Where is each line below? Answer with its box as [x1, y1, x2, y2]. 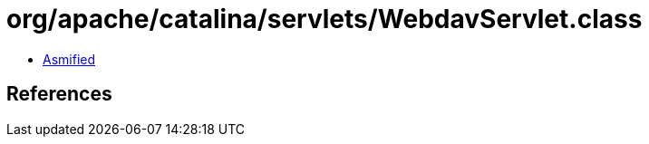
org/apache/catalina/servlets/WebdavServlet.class [6, 4, 643, 34]
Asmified [43, 51, 96, 67]
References [6, 82, 112, 106]
